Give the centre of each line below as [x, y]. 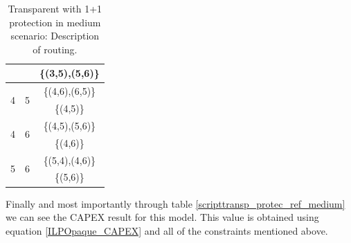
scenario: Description [55, 36]
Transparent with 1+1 [55, 8]
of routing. [55, 49]
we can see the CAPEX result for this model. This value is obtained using [162, 217]
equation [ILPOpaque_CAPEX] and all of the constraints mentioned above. [167, 230]
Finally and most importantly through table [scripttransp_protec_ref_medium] [175, 203]
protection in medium [55, 22]
